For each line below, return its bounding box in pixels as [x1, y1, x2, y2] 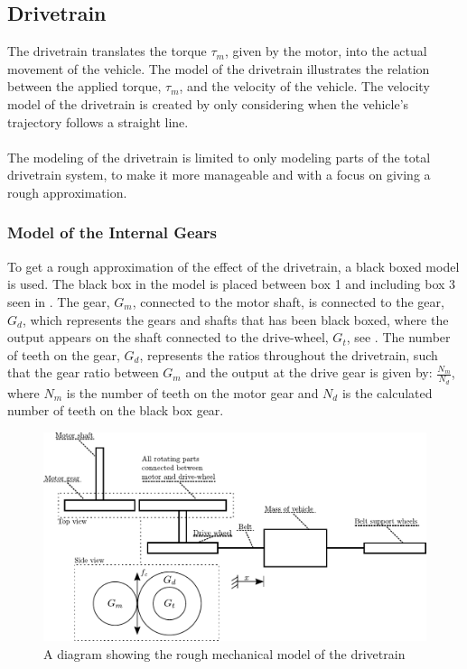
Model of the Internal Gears [7, 221, 217, 244]
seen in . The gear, [7, 292, 110, 311]
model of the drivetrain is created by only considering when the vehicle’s [7, 94, 409, 113]
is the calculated [341, 383, 433, 402]
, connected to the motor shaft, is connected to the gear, [132, 292, 444, 311]
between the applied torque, [7, 77, 162, 96]
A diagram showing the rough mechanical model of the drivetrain [43, 644, 406, 663]
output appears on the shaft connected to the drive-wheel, [7, 328, 329, 347]
